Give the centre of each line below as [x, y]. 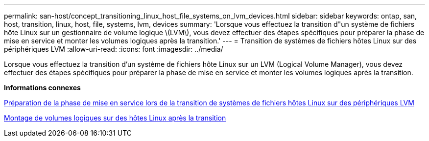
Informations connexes [42, 88]
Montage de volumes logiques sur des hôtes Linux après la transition [115, 118]
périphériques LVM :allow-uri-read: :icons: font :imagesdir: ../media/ [114, 49]
